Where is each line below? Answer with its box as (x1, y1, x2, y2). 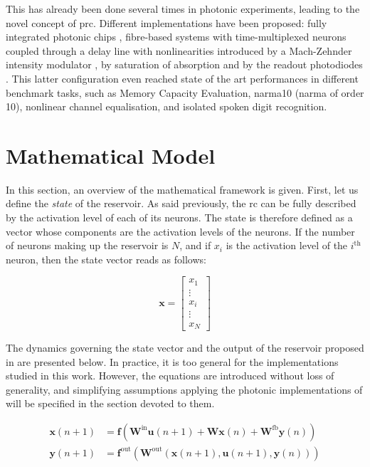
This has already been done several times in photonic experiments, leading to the (6, 1, 360, 16)
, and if (179, 238, 211, 253)
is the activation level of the (226, 238, 348, 253)
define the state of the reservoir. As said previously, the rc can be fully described (6, 196, 356, 211)
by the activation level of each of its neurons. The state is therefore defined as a (6, 210, 353, 225)
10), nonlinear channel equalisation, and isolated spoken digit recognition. (6, 99, 327, 114)
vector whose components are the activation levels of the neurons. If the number (6, 224, 355, 238)
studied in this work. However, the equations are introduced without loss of (6, 368, 334, 383)
